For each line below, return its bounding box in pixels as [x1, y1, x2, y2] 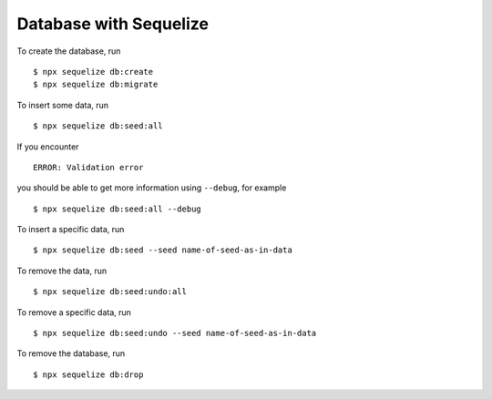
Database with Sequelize [16, 14, 210, 34]
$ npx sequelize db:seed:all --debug [33, 203, 202, 214]
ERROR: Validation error [33, 162, 144, 172]
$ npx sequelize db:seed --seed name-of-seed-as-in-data [33, 245, 293, 255]
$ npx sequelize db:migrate [33, 79, 159, 90]
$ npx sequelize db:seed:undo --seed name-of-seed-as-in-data [33, 328, 317, 339]
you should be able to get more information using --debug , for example [16, 182, 287, 193]
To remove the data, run [16, 265, 108, 276]
